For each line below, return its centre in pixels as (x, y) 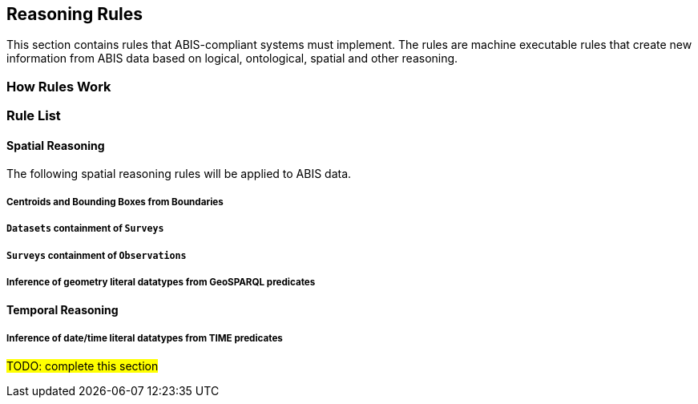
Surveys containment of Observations (97, 255)
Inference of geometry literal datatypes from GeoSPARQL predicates (161, 282)
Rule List (34, 116)
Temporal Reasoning (63, 310)
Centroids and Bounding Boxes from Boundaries (115, 202)
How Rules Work (59, 86)
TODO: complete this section (83, 366)
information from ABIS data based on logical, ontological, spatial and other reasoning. (232, 59)
